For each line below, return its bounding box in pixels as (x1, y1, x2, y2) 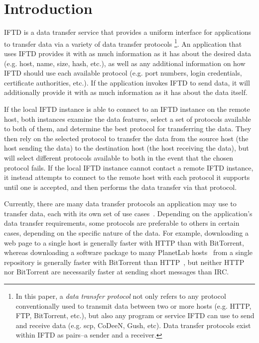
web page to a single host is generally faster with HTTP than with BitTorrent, (4, 237, 244, 248)
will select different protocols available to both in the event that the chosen (4, 152, 233, 163)
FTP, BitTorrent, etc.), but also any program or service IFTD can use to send (15, 310, 255, 321)
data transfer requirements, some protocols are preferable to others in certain (4, 218, 240, 228)
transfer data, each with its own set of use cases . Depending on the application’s (4, 208, 253, 218)
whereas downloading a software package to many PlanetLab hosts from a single (4, 247, 253, 257)
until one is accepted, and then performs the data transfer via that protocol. (4, 181, 237, 192)
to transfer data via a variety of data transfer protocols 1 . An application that (4, 37, 242, 49)
